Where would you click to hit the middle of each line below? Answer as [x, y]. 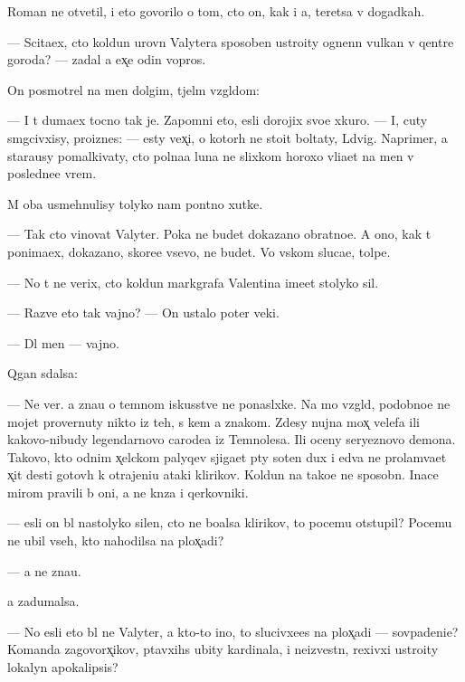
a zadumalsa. [43, 601]
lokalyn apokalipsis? [63, 667]
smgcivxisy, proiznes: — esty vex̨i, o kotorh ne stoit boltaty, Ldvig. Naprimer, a [228, 137]
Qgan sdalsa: [43, 373]
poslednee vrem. [52, 173]
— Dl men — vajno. [63, 342]
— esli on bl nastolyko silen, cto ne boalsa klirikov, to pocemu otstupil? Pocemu [230, 522]
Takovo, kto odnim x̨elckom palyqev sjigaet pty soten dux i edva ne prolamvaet [227, 456]
